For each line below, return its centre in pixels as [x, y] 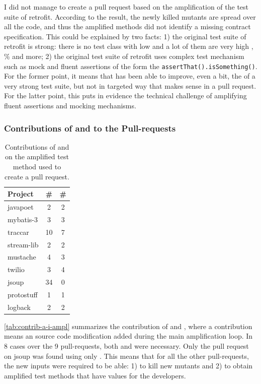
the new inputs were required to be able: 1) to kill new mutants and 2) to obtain [128, 366]
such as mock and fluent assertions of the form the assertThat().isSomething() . [131, 66]
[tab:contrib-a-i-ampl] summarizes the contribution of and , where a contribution [128, 326]
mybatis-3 [23, 219]
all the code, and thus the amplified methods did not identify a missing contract [127, 26]
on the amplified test [37, 156]
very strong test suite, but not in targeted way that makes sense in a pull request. [130, 85]
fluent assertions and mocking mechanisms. [70, 105]
